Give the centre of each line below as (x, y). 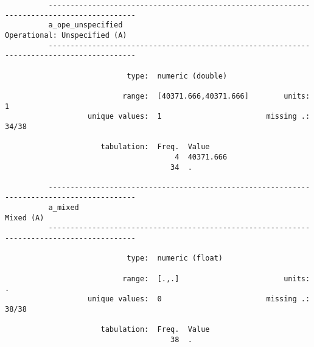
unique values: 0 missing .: (199, 299)
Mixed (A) (25, 218)
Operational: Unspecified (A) (66, 35)
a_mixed (64, 208)
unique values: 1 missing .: (199, 117)
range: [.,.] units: (216, 279)
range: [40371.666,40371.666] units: (216, 96)
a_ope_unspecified (85, 25)
